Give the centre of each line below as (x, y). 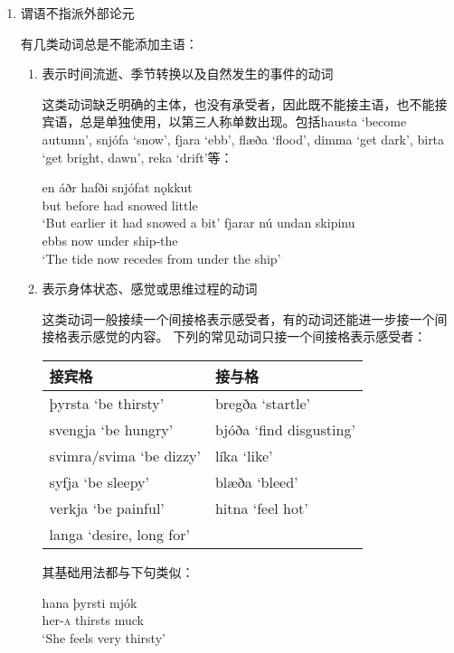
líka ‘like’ (244, 455)
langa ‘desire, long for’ (119, 534)
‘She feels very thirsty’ (104, 637)
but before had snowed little (120, 205)
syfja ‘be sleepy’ (99, 481)
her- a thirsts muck (93, 620)
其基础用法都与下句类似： (118, 571)
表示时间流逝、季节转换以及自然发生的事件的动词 (188, 74)
